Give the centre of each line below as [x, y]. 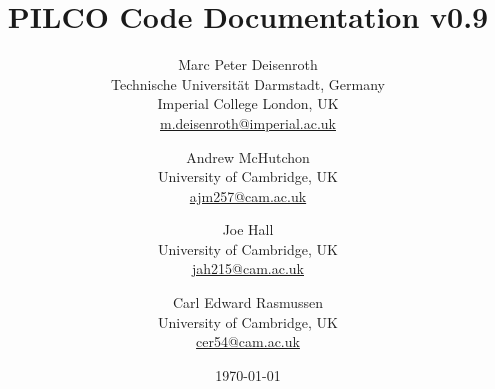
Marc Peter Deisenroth [248, 64]
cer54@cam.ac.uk [248, 341]
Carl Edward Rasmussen [248, 302]
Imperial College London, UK [248, 103]
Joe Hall [248, 229]
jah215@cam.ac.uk [247, 268]
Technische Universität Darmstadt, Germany [248, 83]
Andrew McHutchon [248, 156]
